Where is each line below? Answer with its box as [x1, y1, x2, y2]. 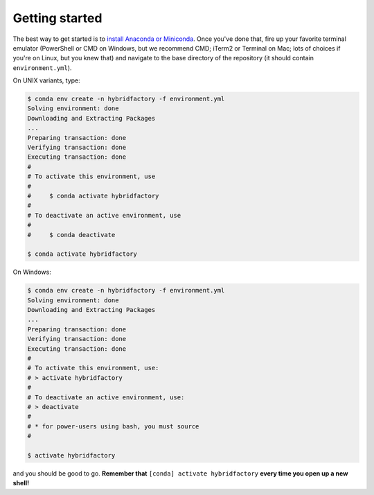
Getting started [12, 10, 103, 26]
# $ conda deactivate [27, 231, 116, 238]
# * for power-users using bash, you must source [27, 422, 199, 430]
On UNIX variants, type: [12, 76, 81, 85]
